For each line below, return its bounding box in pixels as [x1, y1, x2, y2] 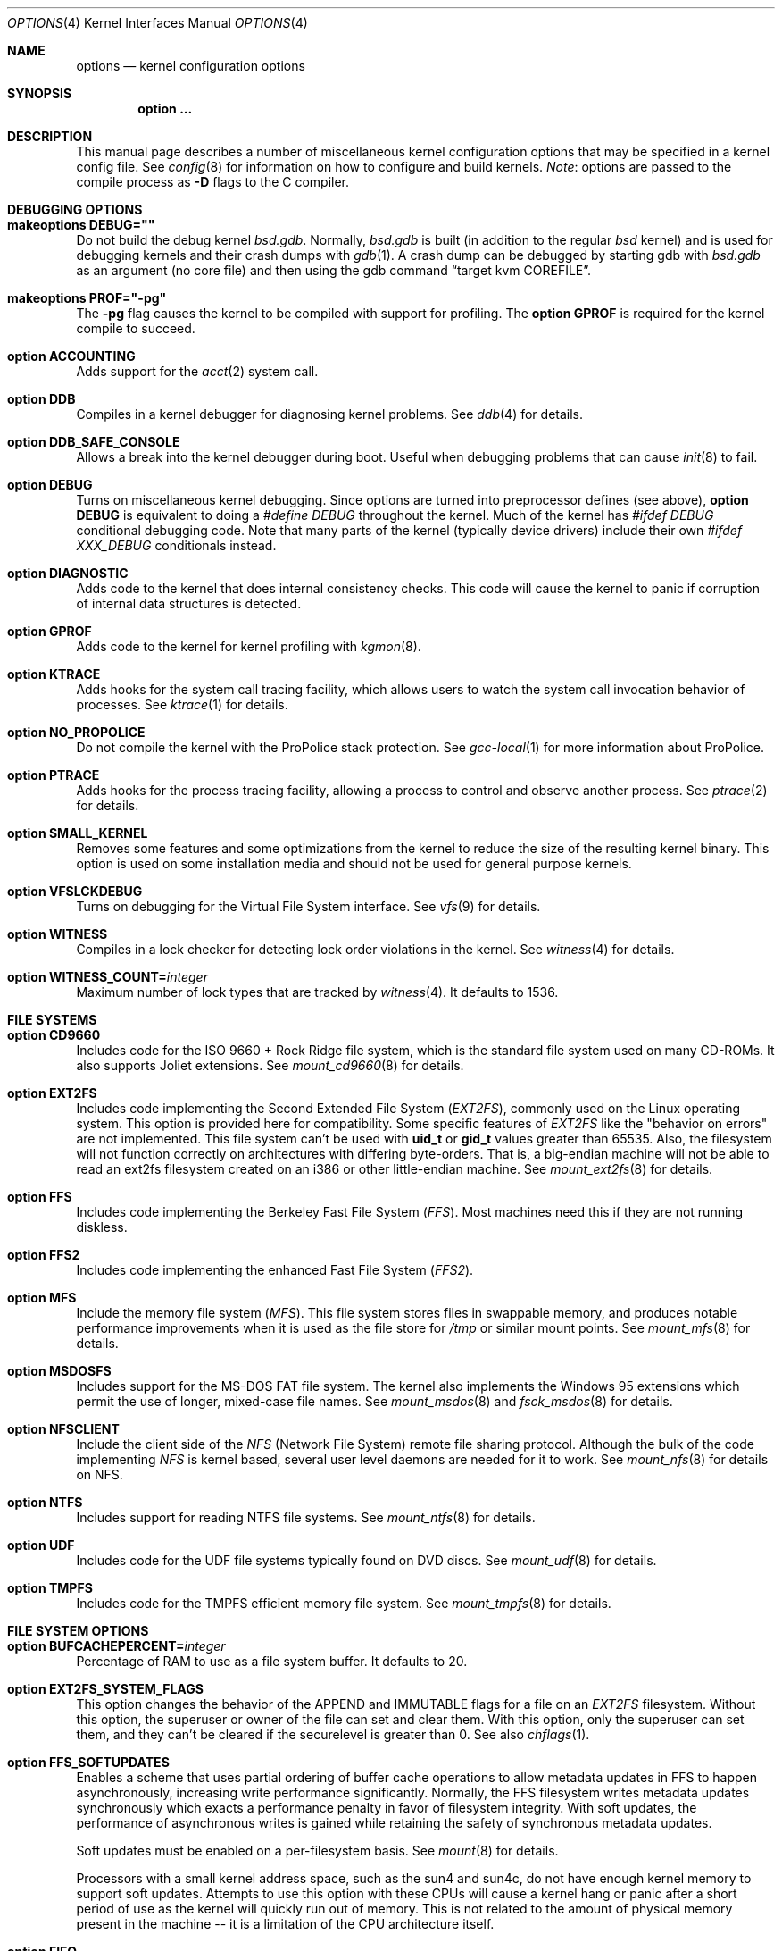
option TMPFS [7, 1580, 93, 1595]
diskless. [76, 1219, 128, 1235]
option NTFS [7, 1495, 83, 1510]
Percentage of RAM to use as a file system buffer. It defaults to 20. [76, 1654, 468, 1669]
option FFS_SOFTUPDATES [7, 1754, 170, 1770]
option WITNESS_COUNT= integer [7, 969, 208, 984]
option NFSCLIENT [7, 1421, 120, 1436]
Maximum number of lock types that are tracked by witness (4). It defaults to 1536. [76, 984, 559, 1000]
